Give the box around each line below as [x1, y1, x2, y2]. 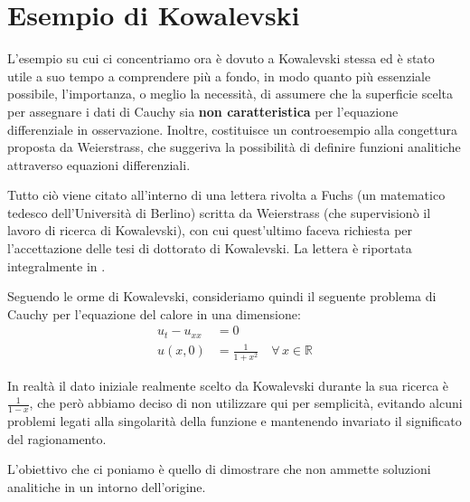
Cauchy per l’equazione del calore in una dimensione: [7, 304, 301, 323]
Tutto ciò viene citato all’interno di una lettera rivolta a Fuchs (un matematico [7, 185, 446, 204]
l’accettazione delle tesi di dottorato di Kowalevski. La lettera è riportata [7, 239, 412, 258]
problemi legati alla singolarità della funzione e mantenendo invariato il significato [7, 412, 462, 431]
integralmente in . [7, 256, 106, 275]
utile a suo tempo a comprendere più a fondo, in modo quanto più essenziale [7, 66, 431, 85]
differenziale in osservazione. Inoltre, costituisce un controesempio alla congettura [7, 119, 457, 138]
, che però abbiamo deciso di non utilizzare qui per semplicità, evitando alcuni [29, 393, 463, 412]
